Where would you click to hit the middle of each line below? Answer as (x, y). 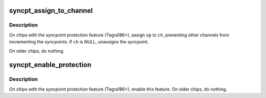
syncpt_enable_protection (50, 65)
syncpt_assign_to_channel (51, 11)
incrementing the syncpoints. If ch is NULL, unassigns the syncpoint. (79, 42)
